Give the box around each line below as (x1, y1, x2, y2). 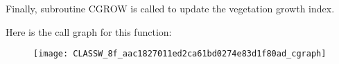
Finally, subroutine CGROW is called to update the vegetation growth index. (6, 1, 335, 15)
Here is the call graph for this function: (6, 24, 172, 39)
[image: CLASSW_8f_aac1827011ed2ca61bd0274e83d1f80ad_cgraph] (33, 49, 327, 59)
